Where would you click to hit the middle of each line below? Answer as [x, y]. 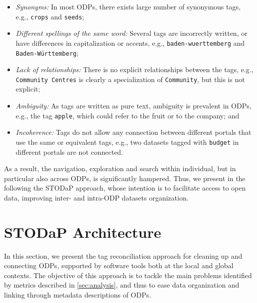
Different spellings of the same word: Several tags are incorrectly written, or [131, 33]
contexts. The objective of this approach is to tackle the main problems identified [128, 275]
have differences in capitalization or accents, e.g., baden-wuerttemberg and [130, 43]
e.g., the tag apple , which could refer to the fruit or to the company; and [128, 115]
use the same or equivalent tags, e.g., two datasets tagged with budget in [127, 142]
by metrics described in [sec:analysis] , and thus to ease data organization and [122, 285]
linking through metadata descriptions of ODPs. [78, 294]
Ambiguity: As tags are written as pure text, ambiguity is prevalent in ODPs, [133, 105]
